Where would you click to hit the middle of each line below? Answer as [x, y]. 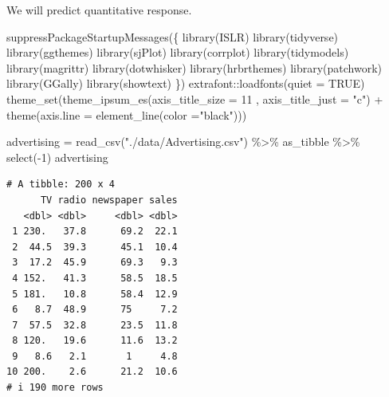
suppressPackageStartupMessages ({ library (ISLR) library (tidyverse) [173, 36]
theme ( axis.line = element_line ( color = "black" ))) [127, 114]
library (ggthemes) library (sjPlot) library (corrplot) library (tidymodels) [178, 52]
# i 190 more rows [55, 388]
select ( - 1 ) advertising [57, 157]
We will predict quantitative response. [99, 10]
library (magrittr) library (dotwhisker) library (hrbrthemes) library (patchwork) [194, 67]
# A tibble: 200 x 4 [61, 185]
